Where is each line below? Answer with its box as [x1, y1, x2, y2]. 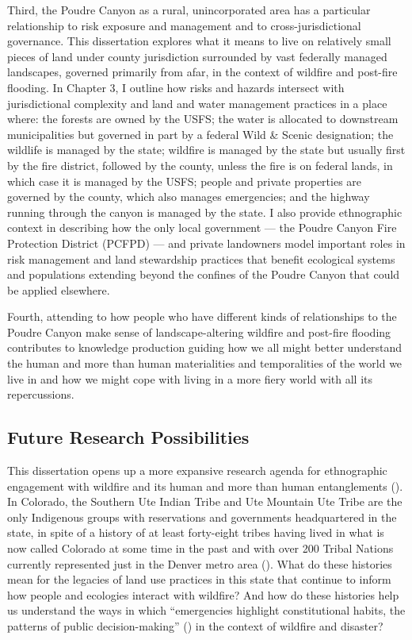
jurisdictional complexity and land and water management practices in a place [7, 94, 387, 111]
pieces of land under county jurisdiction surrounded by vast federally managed [7, 48, 387, 64]
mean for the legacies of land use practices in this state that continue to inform [7, 571, 391, 588]
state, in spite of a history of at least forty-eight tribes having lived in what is [7, 524, 384, 541]
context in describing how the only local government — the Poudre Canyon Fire [7, 219, 397, 236]
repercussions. [7, 386, 74, 403]
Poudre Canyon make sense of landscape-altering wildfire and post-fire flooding [7, 323, 391, 340]
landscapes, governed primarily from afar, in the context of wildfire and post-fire [7, 64, 398, 80]
